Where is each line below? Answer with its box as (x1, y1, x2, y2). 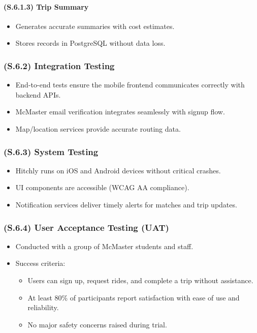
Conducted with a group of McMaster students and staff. (15, 240, 194, 251)
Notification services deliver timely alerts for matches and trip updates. (15, 199, 237, 209)
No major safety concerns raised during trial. (27, 319, 167, 329)
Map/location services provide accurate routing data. (15, 123, 181, 134)
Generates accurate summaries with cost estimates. (15, 20, 175, 31)
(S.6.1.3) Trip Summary (4, 1, 89, 12)
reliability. (27, 302, 59, 313)
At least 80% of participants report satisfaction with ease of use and (27, 292, 240, 302)
